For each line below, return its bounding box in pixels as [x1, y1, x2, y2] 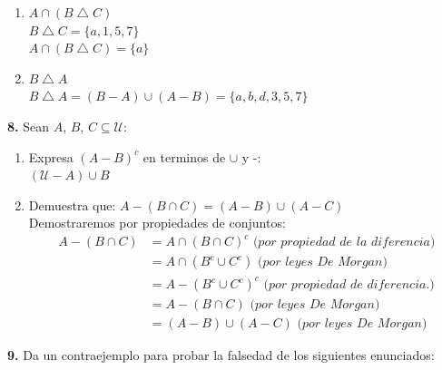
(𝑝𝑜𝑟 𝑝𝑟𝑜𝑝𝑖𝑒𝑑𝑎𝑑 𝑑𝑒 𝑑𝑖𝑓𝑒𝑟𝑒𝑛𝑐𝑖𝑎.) [263, 278, 435, 292]
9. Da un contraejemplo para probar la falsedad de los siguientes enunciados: [7, 346, 435, 365]
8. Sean [7, 116, 49, 135]
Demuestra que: [28, 195, 116, 214]
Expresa [28, 147, 74, 166]
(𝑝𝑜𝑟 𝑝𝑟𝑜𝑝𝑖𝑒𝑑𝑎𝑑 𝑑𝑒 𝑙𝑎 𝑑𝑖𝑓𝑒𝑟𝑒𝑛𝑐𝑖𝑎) [252, 236, 436, 249]
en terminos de [142, 147, 226, 166]
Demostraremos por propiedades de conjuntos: [28, 213, 286, 232]
